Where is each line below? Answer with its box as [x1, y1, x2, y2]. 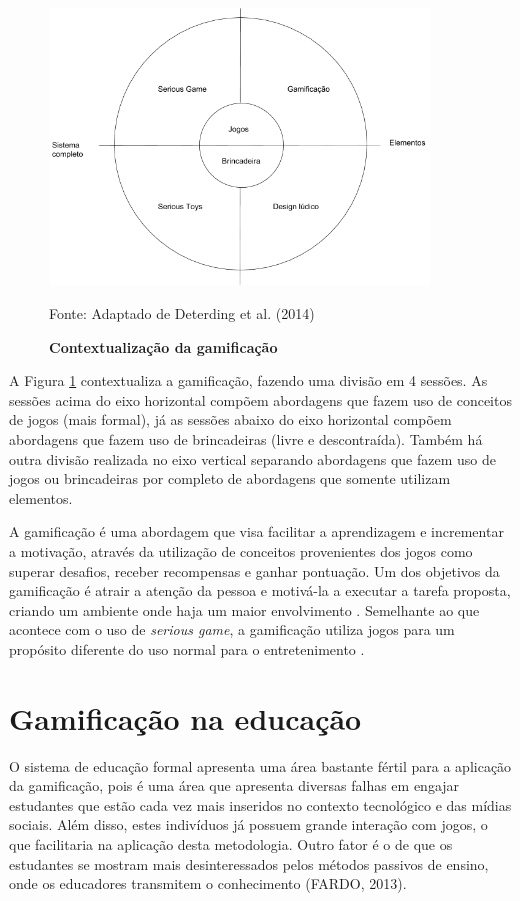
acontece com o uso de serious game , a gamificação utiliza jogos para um [9, 619, 455, 640]
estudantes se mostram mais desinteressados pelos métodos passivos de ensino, [9, 853, 489, 874]
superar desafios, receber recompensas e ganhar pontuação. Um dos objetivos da [9, 560, 500, 581]
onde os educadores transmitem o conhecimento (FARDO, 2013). [9, 873, 407, 894]
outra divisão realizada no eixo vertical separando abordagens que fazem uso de [9, 448, 497, 469]
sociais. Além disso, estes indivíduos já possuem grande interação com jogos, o [9, 814, 488, 835]
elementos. [9, 487, 73, 508]
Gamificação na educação [9, 697, 362, 738]
